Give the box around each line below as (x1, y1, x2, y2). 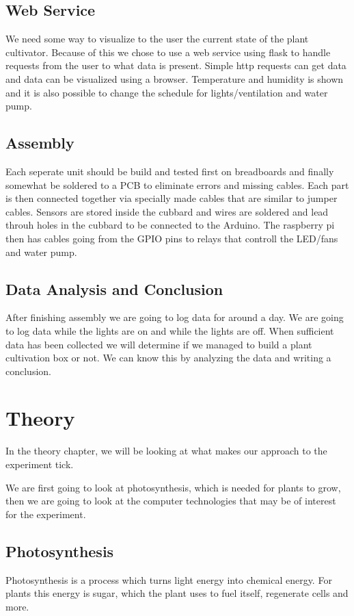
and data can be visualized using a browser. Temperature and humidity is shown (5, 71, 344, 86)
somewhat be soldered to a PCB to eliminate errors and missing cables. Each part (5, 177, 349, 192)
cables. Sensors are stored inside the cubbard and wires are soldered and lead (5, 204, 329, 218)
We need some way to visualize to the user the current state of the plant (5, 31, 309, 46)
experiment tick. (5, 457, 74, 472)
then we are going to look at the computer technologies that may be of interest (5, 493, 336, 508)
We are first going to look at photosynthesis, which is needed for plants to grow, (5, 480, 341, 494)
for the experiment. (5, 506, 86, 521)
